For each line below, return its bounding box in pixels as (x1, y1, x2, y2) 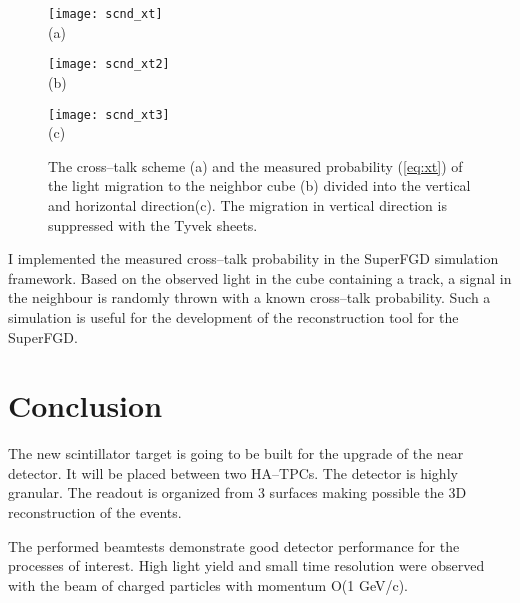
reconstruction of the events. (8, 502, 182, 522)
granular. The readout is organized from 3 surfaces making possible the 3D (8, 482, 467, 503)
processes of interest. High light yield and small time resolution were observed (8, 555, 485, 576)
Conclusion (8, 385, 163, 426)
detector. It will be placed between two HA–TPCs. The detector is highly (8, 462, 458, 483)
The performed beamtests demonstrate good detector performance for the (8, 535, 460, 556)
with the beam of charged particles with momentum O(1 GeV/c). (8, 574, 409, 595)
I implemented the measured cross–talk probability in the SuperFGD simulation (8, 248, 499, 269)
